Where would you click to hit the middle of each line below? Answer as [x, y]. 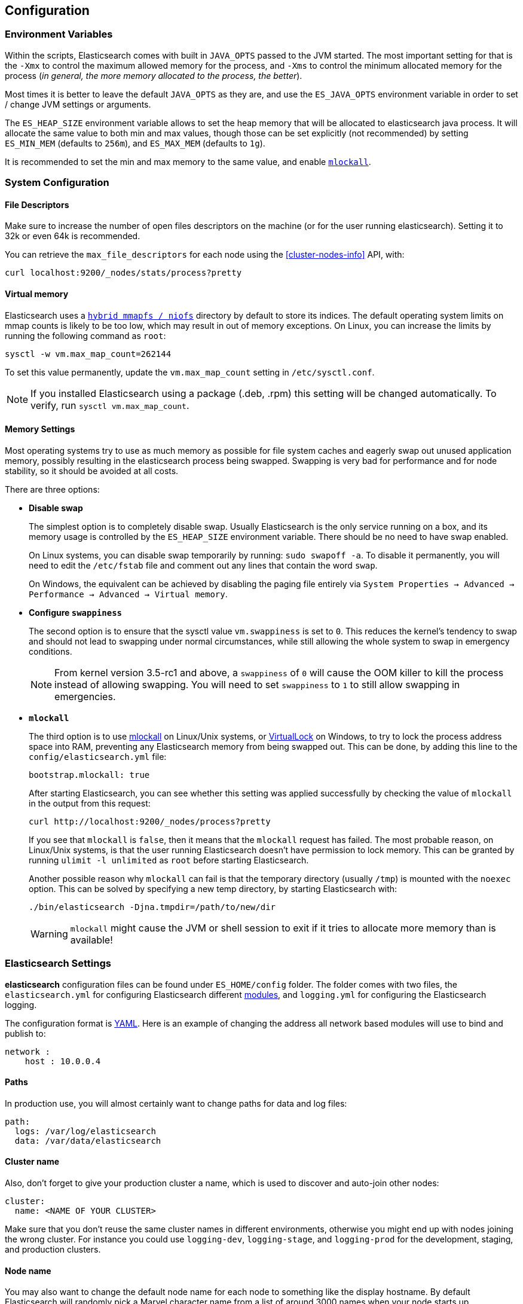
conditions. [51, 651]
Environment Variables [59, 34]
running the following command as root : [85, 335]
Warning [49, 934]
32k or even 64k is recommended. [73, 236]
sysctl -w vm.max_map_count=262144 [88, 354]
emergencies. [85, 696]
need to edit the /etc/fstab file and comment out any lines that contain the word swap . [203, 565]
